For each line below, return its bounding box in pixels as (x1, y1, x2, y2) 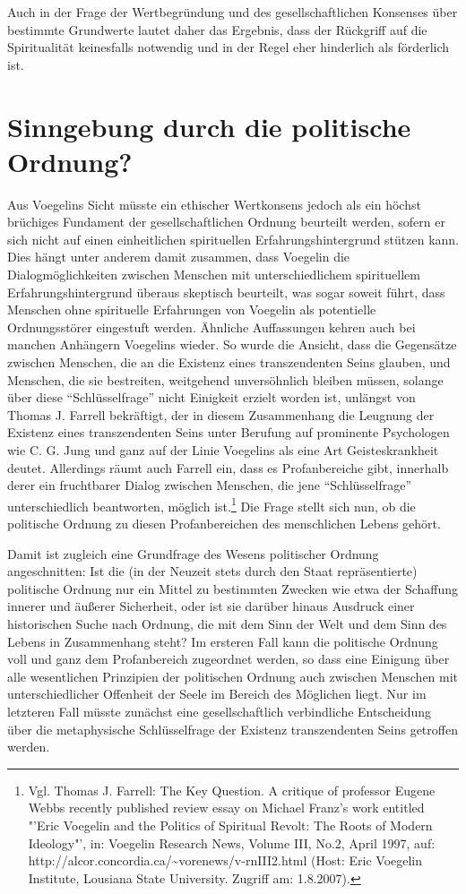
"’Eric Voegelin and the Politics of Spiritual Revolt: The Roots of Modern (28, 815, 433, 834)
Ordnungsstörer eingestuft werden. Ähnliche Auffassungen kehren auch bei (7, 317, 416, 336)
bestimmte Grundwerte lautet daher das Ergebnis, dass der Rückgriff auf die (7, 20, 427, 39)
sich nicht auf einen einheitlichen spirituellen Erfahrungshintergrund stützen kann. (7, 229, 460, 248)
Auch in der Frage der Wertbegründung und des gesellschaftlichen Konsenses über (7, 3, 458, 21)
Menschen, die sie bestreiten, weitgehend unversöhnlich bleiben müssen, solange (7, 370, 444, 389)
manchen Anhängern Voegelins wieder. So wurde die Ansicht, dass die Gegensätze (7, 335, 457, 354)
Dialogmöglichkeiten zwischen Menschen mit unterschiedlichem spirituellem (7, 265, 420, 284)
